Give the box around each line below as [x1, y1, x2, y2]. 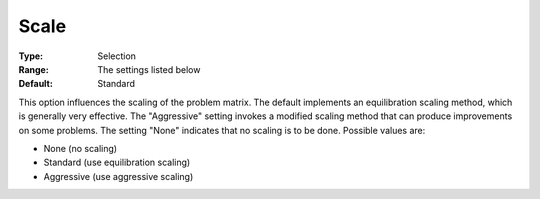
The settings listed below [97, 63, 201, 75]
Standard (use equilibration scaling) [43, 156, 191, 169]
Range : [18, 63, 49, 75]
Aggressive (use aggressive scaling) [43, 170, 194, 182]
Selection [97, 50, 137, 62]
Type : [18, 50, 44, 62]
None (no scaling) [43, 142, 118, 154]
